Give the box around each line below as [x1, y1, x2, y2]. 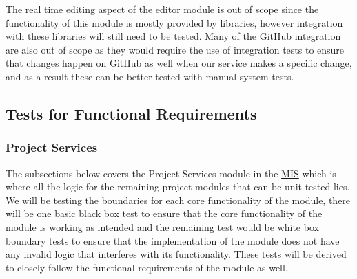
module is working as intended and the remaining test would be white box [6, 219, 319, 234]
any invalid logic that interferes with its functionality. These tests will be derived [6, 247, 347, 261]
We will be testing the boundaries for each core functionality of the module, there [6, 192, 351, 207]
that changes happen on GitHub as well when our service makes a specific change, [6, 56, 352, 70]
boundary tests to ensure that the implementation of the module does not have [6, 233, 340, 247]
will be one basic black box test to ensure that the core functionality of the [6, 206, 323, 221]
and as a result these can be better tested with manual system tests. [6, 69, 294, 83]
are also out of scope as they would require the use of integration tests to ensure [6, 42, 345, 56]
